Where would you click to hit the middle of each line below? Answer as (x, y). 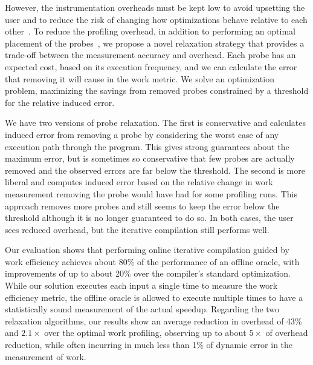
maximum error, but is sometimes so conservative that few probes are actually (150, 158)
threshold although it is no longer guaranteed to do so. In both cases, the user (149, 218)
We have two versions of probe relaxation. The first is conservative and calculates (156, 123)
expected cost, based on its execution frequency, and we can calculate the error (151, 66)
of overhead (287, 333)
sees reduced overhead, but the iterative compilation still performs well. (137, 229)
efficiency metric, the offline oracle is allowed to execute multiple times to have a (154, 297)
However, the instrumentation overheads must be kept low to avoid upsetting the (155, 7)
